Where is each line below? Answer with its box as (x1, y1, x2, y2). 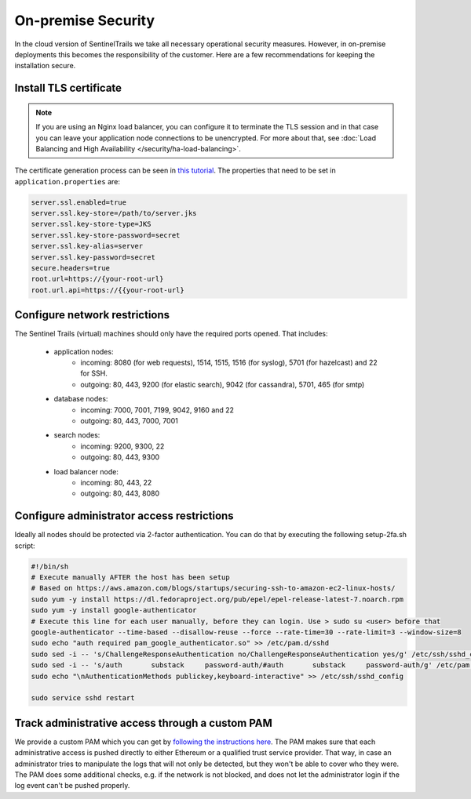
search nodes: (53, 430, 100, 440)
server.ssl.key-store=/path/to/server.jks (31, 209, 197, 218)
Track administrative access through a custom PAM (14, 716, 272, 729)
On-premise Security (14, 12, 155, 29)
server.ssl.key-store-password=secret (31, 231, 181, 239)
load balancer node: (53, 467, 119, 476)
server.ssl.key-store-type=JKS (31, 220, 152, 229)
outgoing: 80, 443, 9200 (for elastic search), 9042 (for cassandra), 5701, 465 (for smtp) (80, 380, 365, 389)
